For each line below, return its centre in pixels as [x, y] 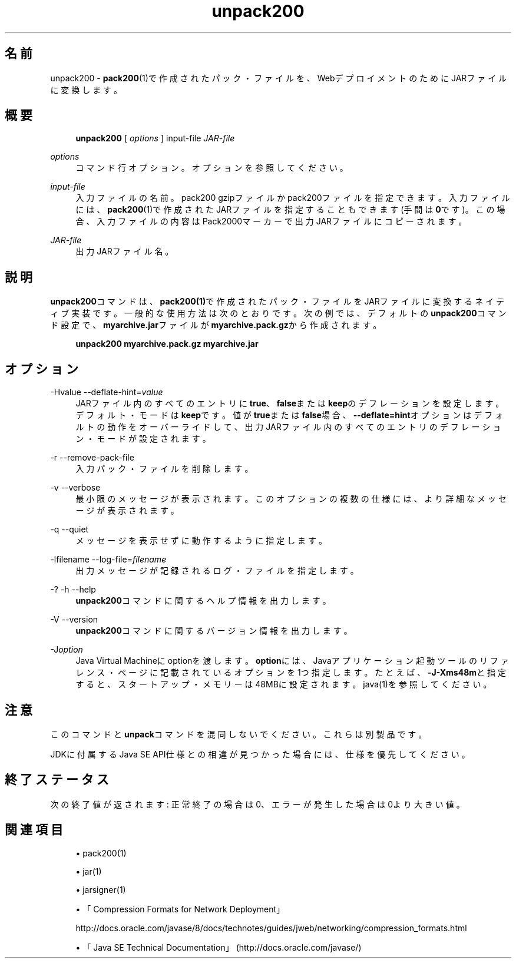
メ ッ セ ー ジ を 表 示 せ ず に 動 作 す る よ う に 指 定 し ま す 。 [201, 541]
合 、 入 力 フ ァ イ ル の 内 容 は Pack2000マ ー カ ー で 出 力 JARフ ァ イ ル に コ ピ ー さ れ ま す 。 [271, 221]
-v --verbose [75, 488]
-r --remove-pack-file [92, 458]
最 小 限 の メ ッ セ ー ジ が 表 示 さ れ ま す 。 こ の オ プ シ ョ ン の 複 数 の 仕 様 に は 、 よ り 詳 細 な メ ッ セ [291, 499]
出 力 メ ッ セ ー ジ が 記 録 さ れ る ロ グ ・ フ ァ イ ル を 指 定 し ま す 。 [217, 571]
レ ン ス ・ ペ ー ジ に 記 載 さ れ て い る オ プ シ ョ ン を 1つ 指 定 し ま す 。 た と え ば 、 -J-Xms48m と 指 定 [291, 673]
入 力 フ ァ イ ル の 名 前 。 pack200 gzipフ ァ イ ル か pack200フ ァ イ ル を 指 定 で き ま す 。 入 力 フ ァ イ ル [293, 198]
